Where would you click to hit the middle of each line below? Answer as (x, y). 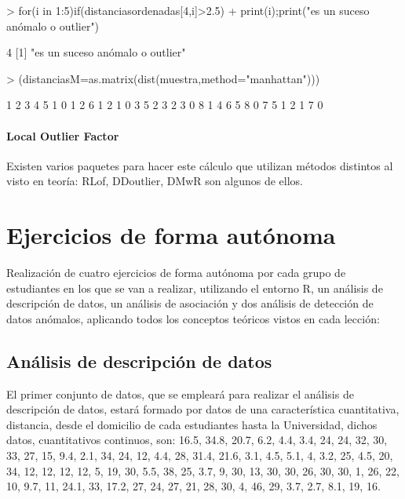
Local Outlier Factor (63, 135)
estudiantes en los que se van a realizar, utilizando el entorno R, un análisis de (195, 288)
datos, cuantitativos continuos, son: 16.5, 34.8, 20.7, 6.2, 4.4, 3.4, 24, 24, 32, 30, (197, 440)
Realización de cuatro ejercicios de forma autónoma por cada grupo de (176, 273)
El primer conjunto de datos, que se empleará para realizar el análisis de (180, 393)
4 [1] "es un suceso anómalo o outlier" (96, 52)
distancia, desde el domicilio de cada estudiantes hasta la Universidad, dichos (192, 424)
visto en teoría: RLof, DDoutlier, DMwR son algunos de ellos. (155, 181)
